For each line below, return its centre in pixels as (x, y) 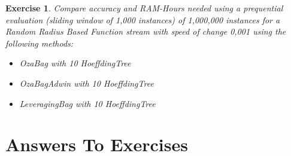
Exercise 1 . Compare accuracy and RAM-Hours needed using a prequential (144, 8)
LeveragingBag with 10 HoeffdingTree (87, 103)
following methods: (40, 43)
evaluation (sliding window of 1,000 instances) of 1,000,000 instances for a (143, 19)
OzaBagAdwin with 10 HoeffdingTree (87, 83)
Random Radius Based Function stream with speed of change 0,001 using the (146, 31)
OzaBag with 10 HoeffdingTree (75, 63)
